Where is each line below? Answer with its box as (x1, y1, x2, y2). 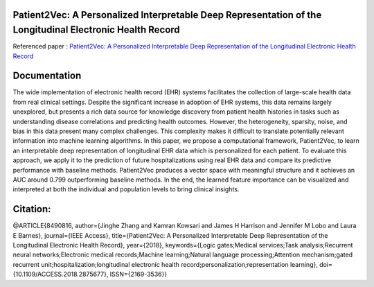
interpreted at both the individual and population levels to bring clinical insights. (12, 185, 240, 193)
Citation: (12, 203, 51, 215)
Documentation (12, 70, 82, 82)
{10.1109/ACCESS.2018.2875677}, (12, 270, 109, 279)
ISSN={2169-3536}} (109, 270, 168, 279)
